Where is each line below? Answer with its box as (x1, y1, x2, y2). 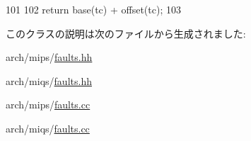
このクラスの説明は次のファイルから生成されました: (6, 26, 246, 40)
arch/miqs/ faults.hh (6, 73, 92, 88)
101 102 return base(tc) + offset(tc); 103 (6, 2, 181, 16)
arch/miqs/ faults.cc (6, 120, 90, 135)
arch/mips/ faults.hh (6, 50, 93, 64)
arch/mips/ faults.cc (6, 97, 91, 112)
